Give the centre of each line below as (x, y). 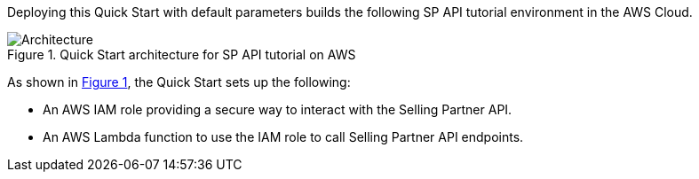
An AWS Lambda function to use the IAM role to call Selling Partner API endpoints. (283, 137)
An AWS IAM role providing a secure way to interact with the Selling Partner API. (278, 109)
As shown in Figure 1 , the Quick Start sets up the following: (179, 82)
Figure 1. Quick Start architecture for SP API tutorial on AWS (182, 54)
